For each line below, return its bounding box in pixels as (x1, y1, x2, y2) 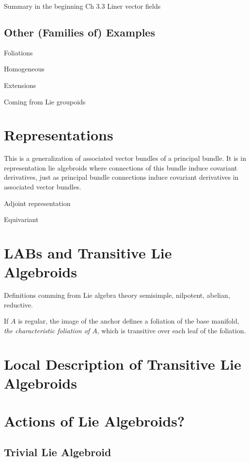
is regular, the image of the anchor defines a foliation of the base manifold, (18, 316, 239, 326)
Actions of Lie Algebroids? (4, 411, 185, 431)
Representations (4, 125, 113, 145)
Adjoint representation (4, 198, 71, 208)
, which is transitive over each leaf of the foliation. (97, 325, 246, 335)
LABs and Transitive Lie (4, 243, 172, 263)
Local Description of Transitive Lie (4, 354, 241, 374)
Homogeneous (4, 64, 45, 74)
